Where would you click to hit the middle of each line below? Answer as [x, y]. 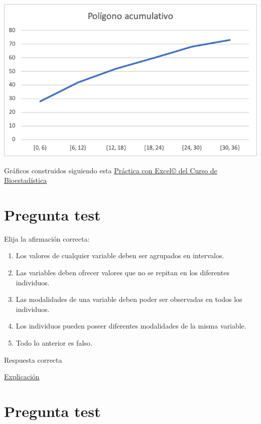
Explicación [22, 377]
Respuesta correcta [33, 359]
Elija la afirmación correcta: [47, 238]
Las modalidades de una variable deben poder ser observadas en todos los [129, 299]
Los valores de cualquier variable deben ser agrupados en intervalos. [120, 255]
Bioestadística [26, 180]
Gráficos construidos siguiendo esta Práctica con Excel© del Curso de [111, 170]
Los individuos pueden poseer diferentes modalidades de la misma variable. [131, 326]
